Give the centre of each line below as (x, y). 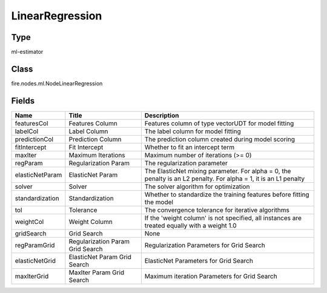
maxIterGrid (32, 276)
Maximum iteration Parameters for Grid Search (211, 276)
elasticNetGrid (35, 260)
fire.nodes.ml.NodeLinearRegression (57, 83)
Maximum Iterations (97, 155)
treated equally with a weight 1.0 (190, 225)
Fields (23, 101)
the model (159, 202)
